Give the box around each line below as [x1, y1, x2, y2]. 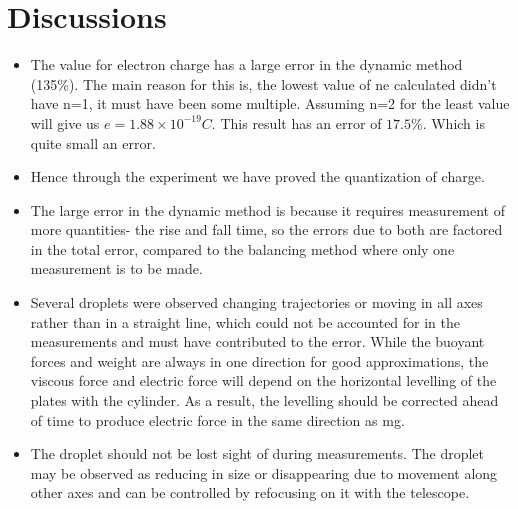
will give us [30, 112, 100, 133]
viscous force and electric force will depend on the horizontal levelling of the [30, 370, 497, 391]
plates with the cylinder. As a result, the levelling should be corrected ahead [30, 390, 499, 411]
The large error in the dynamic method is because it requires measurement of [30, 199, 506, 220]
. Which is [422, 112, 485, 133]
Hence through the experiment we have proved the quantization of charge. [30, 166, 485, 187]
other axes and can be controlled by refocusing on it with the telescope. [30, 482, 470, 503]
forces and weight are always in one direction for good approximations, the [30, 350, 489, 371]
